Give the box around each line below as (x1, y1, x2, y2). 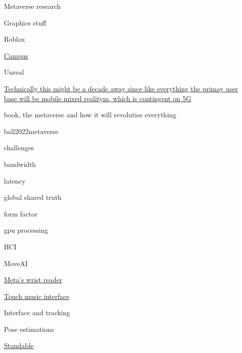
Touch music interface (4, 291, 70, 301)
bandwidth (4, 159, 36, 169)
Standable (4, 340, 34, 351)
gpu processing (4, 225, 48, 235)
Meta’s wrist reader (4, 274, 62, 285)
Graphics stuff (4, 17, 47, 27)
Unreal (4, 67, 24, 77)
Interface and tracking (4, 307, 71, 318)
